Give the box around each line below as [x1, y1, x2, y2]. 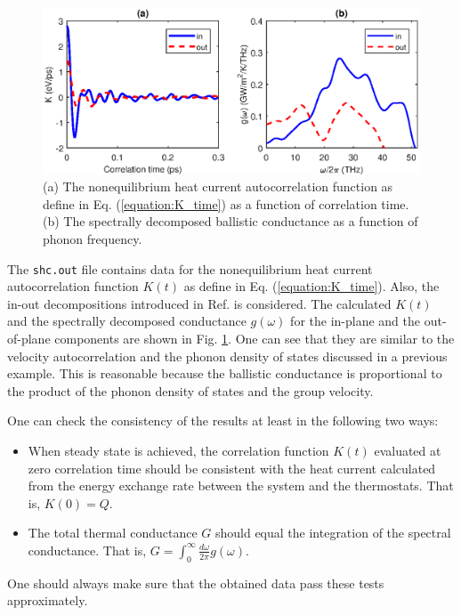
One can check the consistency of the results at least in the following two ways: [7, 411, 439, 430]
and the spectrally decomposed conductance [7, 312, 247, 330]
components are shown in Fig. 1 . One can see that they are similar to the [54, 328, 455, 347]
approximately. [7, 591, 88, 610]
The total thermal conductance [28, 523, 198, 542]
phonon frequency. [43, 229, 142, 247]
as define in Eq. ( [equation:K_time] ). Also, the [183, 277, 440, 295]
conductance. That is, [28, 540, 147, 559]
